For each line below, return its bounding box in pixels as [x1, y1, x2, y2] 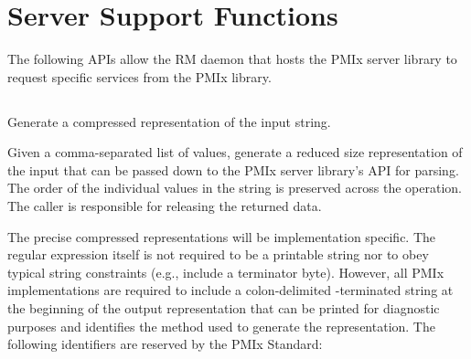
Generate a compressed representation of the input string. [7, 111, 331, 131]
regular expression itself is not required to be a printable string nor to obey [7, 245, 429, 264]
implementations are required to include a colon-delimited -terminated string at [7, 280, 454, 300]
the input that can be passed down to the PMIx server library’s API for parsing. [7, 160, 459, 179]
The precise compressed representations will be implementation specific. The [7, 227, 436, 246]
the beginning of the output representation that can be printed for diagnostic [7, 299, 440, 318]
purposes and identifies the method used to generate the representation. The [7, 316, 435, 335]
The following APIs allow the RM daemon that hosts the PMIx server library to [7, 49, 457, 69]
